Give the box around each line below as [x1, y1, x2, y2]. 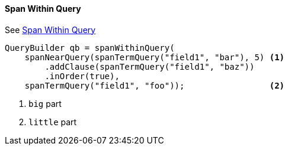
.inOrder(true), [44, 71, 120, 81]
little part [28, 116, 77, 127]
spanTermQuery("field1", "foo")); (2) [24, 80, 285, 90]
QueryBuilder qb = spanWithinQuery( [5, 43, 175, 53]
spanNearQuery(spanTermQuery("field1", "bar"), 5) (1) [24, 52, 285, 62]
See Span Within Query [5, 24, 96, 35]
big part [28, 98, 62, 109]
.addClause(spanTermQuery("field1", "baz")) [44, 61, 255, 71]
